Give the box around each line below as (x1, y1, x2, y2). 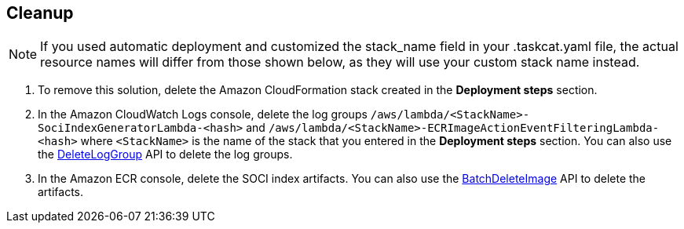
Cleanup (6, 3, 74, 23)
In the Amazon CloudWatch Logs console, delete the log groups (38, 107, 368, 122)
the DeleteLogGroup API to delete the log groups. (38, 147, 293, 162)
